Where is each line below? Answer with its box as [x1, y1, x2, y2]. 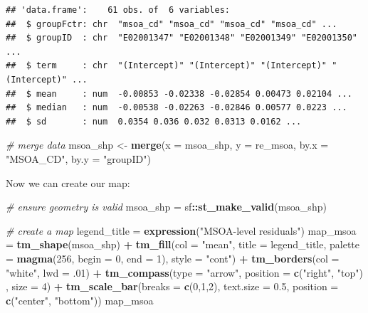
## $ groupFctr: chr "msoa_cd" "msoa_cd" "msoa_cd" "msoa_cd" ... [6, 18, 337, 29]
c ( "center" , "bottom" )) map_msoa [6, 292, 154, 307]
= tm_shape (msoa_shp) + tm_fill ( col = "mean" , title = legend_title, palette [6, 237, 360, 252]
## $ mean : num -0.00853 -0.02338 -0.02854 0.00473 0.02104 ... [6, 88, 352, 99]
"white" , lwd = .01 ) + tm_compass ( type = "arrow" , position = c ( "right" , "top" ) [6, 265, 363, 280]
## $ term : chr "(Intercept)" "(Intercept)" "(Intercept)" [6, 60, 327, 71]
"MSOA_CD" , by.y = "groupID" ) [6, 151, 151, 166]
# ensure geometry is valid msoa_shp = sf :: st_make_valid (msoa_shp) [6, 199, 327, 214]
